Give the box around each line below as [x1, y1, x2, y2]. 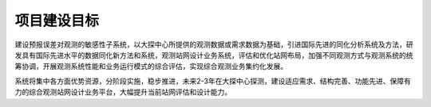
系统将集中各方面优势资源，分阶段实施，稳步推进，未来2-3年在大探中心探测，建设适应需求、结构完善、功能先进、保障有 [14, 76, 411, 86]
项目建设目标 [14, 12, 100, 29]
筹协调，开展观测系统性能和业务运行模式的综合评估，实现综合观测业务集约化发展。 [14, 62, 287, 71]
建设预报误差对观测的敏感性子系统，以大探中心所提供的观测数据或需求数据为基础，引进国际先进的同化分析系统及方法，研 [14, 40, 413, 49]
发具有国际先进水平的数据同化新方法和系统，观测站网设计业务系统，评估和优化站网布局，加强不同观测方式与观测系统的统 [14, 50, 413, 59]
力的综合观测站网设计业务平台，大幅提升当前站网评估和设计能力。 [14, 87, 231, 97]
